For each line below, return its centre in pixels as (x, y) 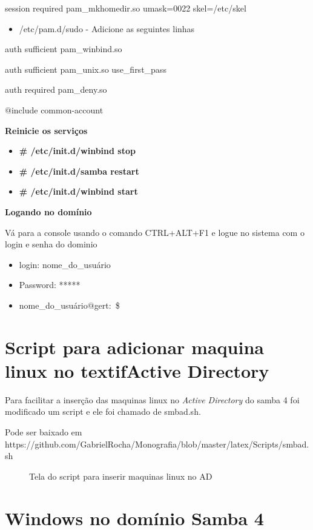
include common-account (57, 109)
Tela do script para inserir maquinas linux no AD (121, 476)
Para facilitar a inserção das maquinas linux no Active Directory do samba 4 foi (152, 399)
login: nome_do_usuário (65, 264)
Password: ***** (50, 285)
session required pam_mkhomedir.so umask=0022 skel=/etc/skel (126, 8)
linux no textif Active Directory (137, 370)
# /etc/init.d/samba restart (79, 171)
